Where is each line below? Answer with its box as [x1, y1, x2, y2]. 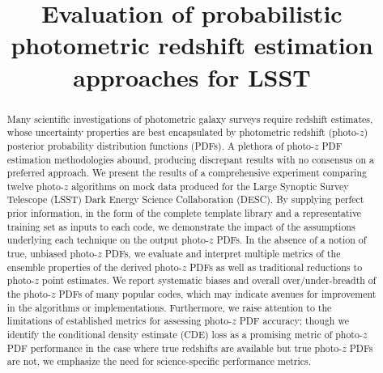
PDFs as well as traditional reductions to [189, 260, 363, 273]
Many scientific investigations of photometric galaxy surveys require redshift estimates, [6, 112, 373, 125]
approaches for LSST [73, 60, 311, 93]
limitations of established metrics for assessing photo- [6, 314, 232, 328]
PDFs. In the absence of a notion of [216, 233, 367, 247]
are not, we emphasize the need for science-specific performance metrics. [6, 354, 312, 368]
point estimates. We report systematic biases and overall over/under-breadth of [41, 273, 377, 287]
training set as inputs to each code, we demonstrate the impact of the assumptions [6, 219, 355, 233]
